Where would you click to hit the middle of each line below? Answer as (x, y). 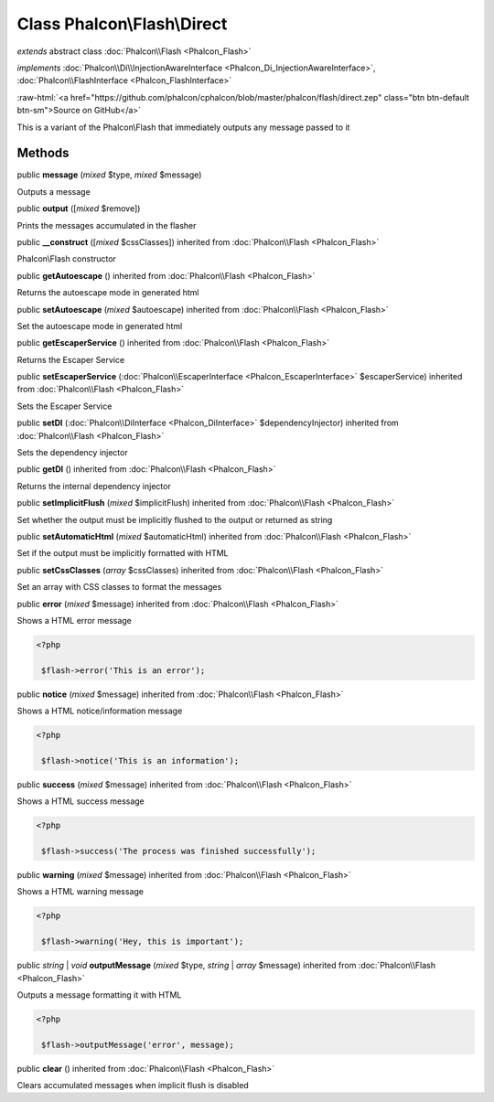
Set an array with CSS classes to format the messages (119, 587)
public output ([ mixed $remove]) (79, 209)
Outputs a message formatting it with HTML (99, 995)
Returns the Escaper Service (71, 359)
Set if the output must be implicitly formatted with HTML (123, 553)
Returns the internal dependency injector (94, 486)
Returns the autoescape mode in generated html (108, 293)
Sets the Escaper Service (64, 406)
